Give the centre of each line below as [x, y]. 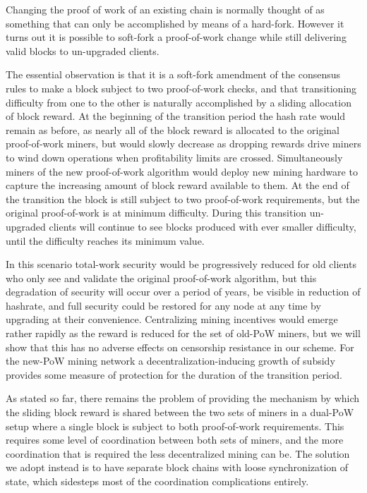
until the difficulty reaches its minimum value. [105, 240]
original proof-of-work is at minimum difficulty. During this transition [156, 213]
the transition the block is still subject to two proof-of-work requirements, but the [183, 199]
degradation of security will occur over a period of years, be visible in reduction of [183, 292]
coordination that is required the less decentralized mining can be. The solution [178, 453]
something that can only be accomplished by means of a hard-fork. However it [175, 23]
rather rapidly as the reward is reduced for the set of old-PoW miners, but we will [183, 333]
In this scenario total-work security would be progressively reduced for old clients [181, 264]
